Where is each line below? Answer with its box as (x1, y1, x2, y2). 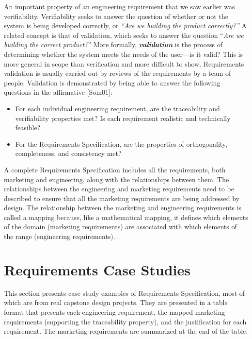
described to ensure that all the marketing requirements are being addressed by (4, 193, 239, 203)
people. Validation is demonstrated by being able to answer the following (4, 77, 220, 87)
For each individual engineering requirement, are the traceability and (15, 103, 220, 113)
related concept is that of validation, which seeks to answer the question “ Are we (4, 30, 244, 40)
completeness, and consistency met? (15, 148, 122, 158)
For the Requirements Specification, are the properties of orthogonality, (15, 138, 227, 149)
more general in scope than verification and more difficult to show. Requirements (4, 58, 244, 68)
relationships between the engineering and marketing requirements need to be (4, 184, 234, 194)
